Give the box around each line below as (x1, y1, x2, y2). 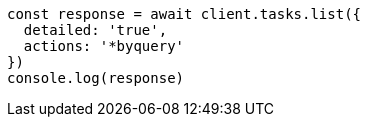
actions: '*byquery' (23, 38, 185, 54)
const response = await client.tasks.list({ (7, 6, 362, 22)
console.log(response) (7, 70, 185, 86)
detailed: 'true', (23, 22, 168, 38)
